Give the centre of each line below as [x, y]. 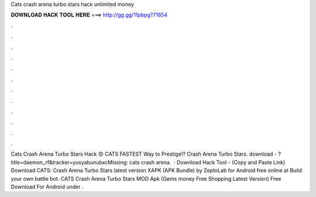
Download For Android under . [47, 187]
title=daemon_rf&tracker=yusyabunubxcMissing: [69, 162]
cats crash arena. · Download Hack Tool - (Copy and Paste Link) [207, 162]
